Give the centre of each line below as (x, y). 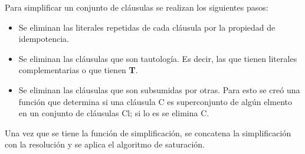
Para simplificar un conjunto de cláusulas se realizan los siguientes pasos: (137, 7)
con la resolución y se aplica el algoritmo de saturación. (105, 144)
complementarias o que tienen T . (78, 70)
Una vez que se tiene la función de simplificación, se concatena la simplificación (148, 132)
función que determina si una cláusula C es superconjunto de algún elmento (155, 101)
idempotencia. (44, 39)
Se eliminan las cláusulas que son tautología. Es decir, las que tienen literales (158, 58)
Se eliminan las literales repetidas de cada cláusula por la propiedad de (147, 27)
